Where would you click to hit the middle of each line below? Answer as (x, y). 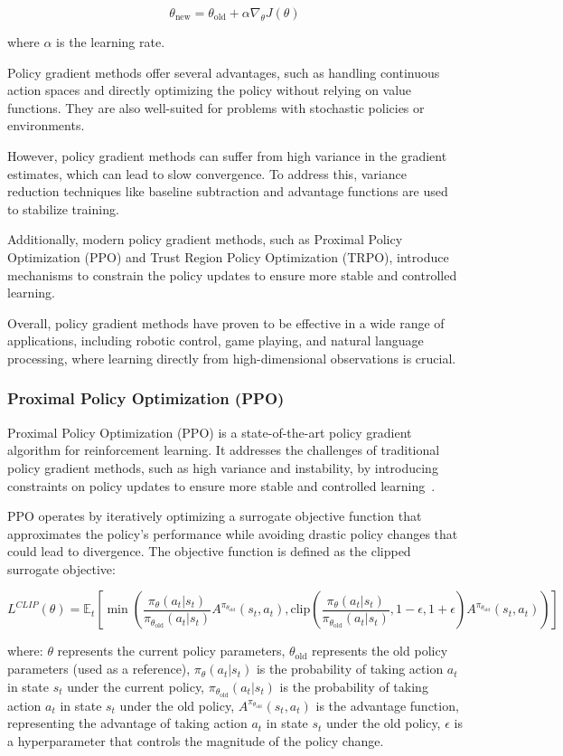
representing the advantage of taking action (127, 723)
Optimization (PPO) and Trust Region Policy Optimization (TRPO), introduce (228, 256)
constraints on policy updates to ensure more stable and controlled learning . (221, 485)
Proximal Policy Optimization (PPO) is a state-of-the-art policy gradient (210, 432)
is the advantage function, (387, 705)
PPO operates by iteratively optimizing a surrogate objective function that (215, 516)
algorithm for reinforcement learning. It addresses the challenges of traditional (224, 450)
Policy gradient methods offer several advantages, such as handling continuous (224, 72)
